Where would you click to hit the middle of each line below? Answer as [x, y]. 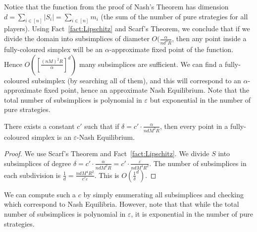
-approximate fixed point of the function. [171, 49]
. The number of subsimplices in [198, 163]
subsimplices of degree [38, 163]
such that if [102, 126]
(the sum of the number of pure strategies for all [174, 16]
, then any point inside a [209, 38]
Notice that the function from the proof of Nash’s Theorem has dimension [116, 6]
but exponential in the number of [200, 99]
